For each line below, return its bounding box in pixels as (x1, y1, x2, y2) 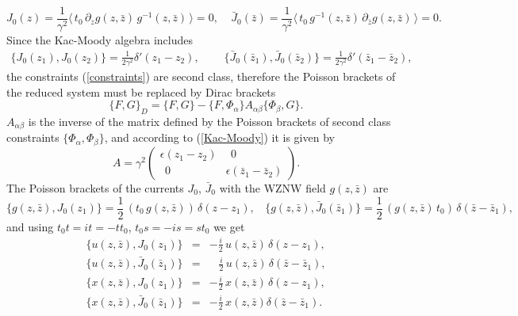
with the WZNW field (219, 179, 326, 196)
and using (6, 218, 54, 234)
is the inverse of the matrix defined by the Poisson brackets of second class (28, 113, 391, 130)
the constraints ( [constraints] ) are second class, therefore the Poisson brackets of (6, 68, 396, 85)
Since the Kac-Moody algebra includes (6, 32, 194, 48)
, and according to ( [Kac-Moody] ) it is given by (104, 129, 335, 146)
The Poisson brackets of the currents (6, 179, 184, 196)
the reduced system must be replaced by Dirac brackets (6, 83, 276, 100)
